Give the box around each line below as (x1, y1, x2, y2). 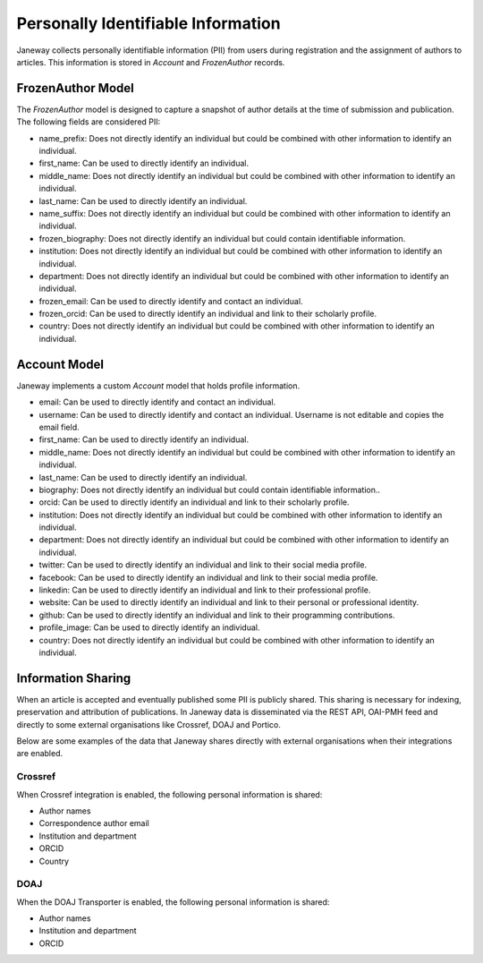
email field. (38, 422, 80, 432)
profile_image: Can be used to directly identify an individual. (38, 622, 260, 633)
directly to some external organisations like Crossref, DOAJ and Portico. (16, 719, 281, 729)
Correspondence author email (38, 818, 149, 829)
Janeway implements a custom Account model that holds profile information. (16, 380, 300, 391)
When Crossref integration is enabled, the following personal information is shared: (16, 788, 323, 800)
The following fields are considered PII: (16, 116, 161, 127)
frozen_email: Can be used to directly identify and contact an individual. (38, 295, 303, 306)
